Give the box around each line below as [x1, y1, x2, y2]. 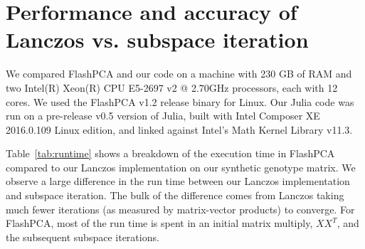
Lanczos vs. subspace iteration [6, 25, 309, 54]
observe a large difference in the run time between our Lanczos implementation [6, 174, 350, 189]
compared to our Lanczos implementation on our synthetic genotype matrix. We [6, 159, 356, 174]
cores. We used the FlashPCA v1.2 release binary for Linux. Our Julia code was [6, 94, 354, 109]
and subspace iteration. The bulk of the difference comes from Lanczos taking [6, 188, 344, 203]
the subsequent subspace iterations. [6, 229, 159, 244]
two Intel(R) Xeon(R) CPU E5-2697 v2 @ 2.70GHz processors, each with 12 [6, 80, 338, 95]
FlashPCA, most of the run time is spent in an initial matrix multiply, [6, 216, 313, 231]
